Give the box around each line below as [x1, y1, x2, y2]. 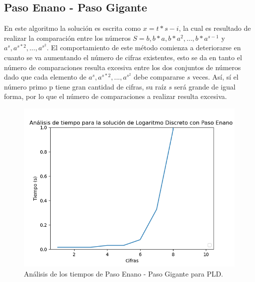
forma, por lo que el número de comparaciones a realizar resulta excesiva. [4, 91, 227, 101]
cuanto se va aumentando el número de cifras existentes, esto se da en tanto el [4, 52, 242, 62]
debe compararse [133, 72, 185, 82]
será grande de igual [174, 81, 236, 92]
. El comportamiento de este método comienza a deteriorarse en [46, 42, 241, 53]
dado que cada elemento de [4, 72, 86, 82]
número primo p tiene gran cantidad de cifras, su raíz [4, 81, 167, 92]
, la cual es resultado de [178, 23, 251, 33]
